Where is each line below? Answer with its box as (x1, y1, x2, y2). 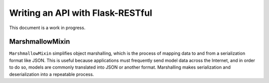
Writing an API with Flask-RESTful (9, 7, 152, 18)
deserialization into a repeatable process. (9, 71, 94, 77)
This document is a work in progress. (9, 25, 86, 31)
